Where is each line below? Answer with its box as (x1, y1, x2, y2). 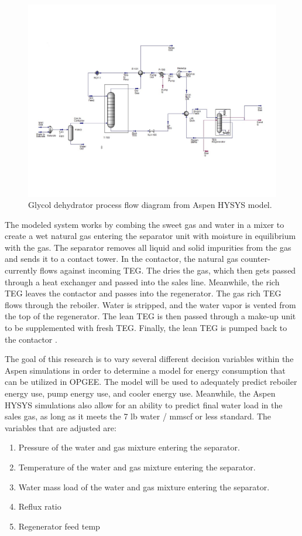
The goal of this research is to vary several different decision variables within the (5, 353, 294, 365)
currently (5, 264, 37, 276)
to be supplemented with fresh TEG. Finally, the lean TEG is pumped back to (5, 322, 287, 334)
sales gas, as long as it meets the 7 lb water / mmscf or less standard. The (5, 410, 271, 422)
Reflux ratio (18, 500, 61, 513)
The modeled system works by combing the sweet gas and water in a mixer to (5, 218, 284, 230)
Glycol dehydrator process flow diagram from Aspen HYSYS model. (28, 199, 272, 211)
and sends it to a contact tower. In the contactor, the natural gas (5, 252, 238, 265)
